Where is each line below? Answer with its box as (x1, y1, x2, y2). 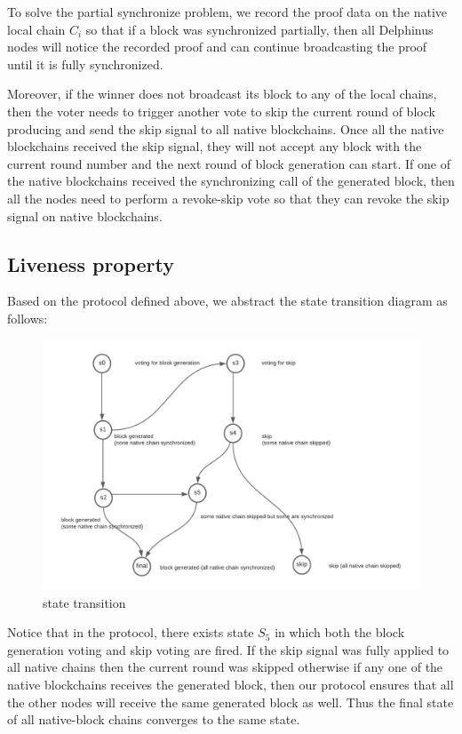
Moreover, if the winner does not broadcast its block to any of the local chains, (7, 84, 437, 103)
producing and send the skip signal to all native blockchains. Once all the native (7, 119, 444, 138)
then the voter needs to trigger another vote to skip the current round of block (7, 101, 435, 120)
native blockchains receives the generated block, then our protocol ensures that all (7, 675, 454, 694)
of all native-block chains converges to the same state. (7, 710, 300, 729)
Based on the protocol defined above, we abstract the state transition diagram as (7, 291, 448, 310)
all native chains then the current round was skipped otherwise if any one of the (7, 658, 443, 676)
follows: (7, 308, 48, 327)
